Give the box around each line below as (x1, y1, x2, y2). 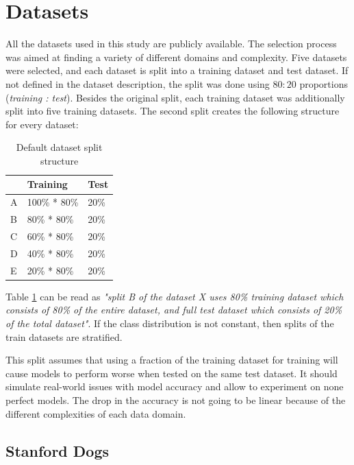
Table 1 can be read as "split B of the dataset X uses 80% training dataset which (5, 289, 344, 303)
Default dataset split (16, 140, 103, 154)
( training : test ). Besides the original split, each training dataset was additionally (5, 90, 345, 104)
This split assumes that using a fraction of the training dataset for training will (5, 353, 338, 367)
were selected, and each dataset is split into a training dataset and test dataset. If (5, 63, 349, 77)
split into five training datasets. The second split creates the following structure (5, 104, 340, 118)
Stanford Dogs (5, 440, 110, 461)
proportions (299, 76, 348, 91)
